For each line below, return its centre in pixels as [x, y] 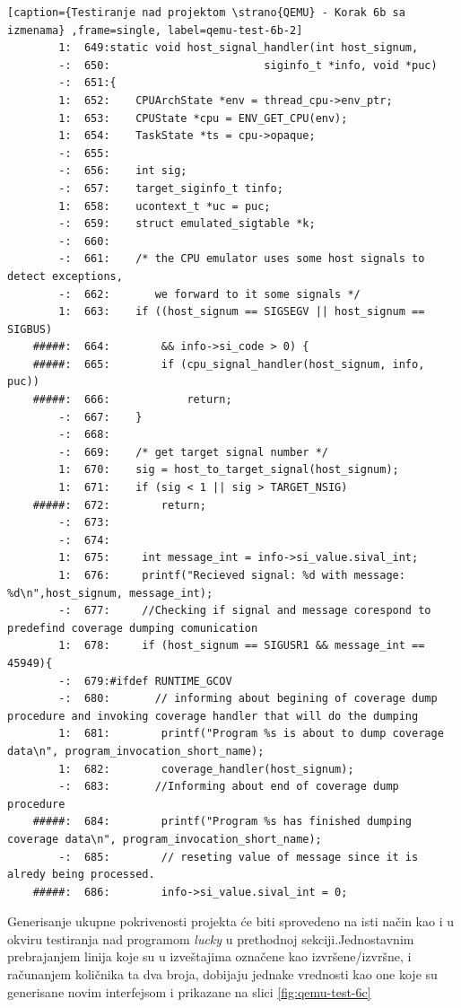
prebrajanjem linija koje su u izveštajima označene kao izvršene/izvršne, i [209, 956]
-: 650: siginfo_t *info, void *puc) [248, 65]
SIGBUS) [30, 329]
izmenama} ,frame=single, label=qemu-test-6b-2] [155, 30]
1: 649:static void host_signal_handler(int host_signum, [239, 48]
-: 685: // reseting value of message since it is [239, 857]
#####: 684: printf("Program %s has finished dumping [222, 822]
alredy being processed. [81, 875]
